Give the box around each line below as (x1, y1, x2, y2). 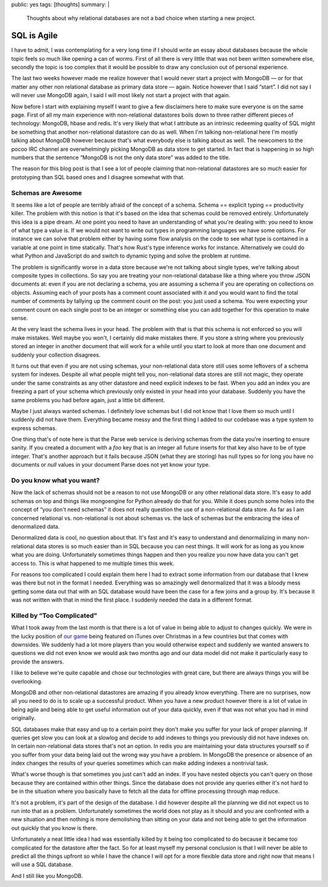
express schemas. (11, 424, 57, 431)
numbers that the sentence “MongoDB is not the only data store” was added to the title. (11, 154, 230, 161)
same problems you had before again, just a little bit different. (11, 396, 165, 403)
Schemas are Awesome (11, 188, 82, 197)
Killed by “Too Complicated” (11, 611, 97, 620)
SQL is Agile (11, 30, 58, 41)
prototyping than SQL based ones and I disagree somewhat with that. (11, 173, 185, 180)
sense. (11, 314, 29, 321)
